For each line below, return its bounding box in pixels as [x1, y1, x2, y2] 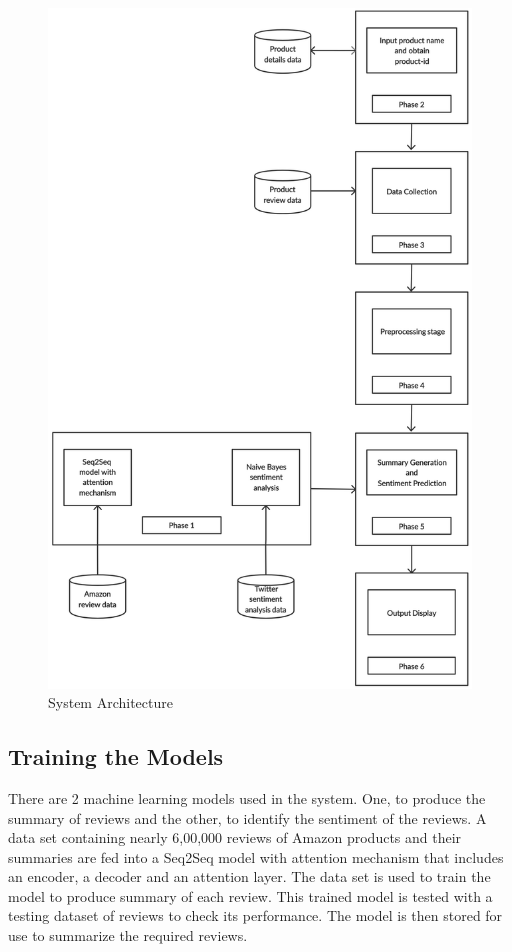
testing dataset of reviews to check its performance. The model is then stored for [8, 905, 503, 926]
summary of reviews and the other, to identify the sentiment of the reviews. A [8, 807, 487, 828]
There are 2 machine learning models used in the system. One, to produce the [8, 787, 486, 808]
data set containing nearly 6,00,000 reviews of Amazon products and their [8, 827, 462, 848]
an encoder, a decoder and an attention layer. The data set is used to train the [8, 866, 491, 887]
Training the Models [8, 741, 224, 772]
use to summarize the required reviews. [8, 925, 248, 946]
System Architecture [48, 692, 173, 713]
